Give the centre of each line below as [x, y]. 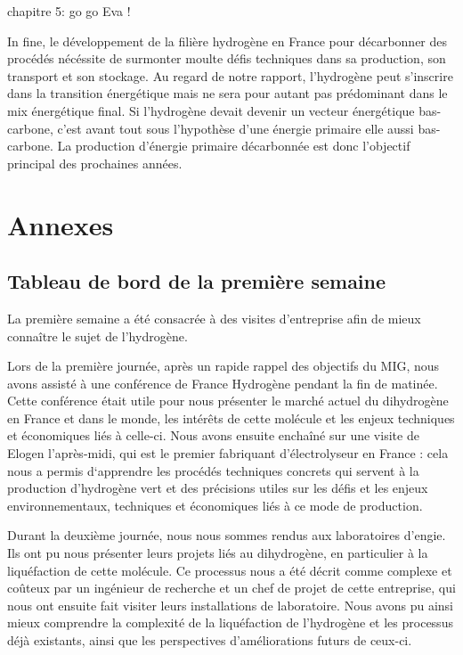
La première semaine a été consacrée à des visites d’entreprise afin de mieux [214, 318]
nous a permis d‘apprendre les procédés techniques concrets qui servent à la [213, 470]
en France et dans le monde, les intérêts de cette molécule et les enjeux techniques [231, 418]
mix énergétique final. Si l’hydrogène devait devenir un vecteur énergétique [211, 110]
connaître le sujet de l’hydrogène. [97, 336]
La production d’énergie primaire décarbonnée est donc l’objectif [234, 146]
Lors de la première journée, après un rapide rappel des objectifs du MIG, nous [223, 366]
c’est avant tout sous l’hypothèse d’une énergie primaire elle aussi [236, 128]
